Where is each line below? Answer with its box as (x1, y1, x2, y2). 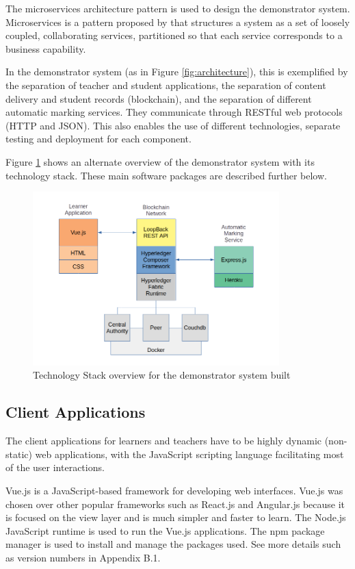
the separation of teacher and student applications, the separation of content (5, 77, 326, 92)
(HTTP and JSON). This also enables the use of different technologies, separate (5, 118, 341, 132)
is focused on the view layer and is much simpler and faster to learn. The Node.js (5, 510, 346, 524)
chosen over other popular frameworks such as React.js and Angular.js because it (5, 496, 345, 511)
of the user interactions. (5, 460, 105, 475)
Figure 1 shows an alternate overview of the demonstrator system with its (5, 154, 315, 168)
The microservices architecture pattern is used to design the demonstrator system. (5, 1, 350, 15)
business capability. (5, 41, 86, 55)
